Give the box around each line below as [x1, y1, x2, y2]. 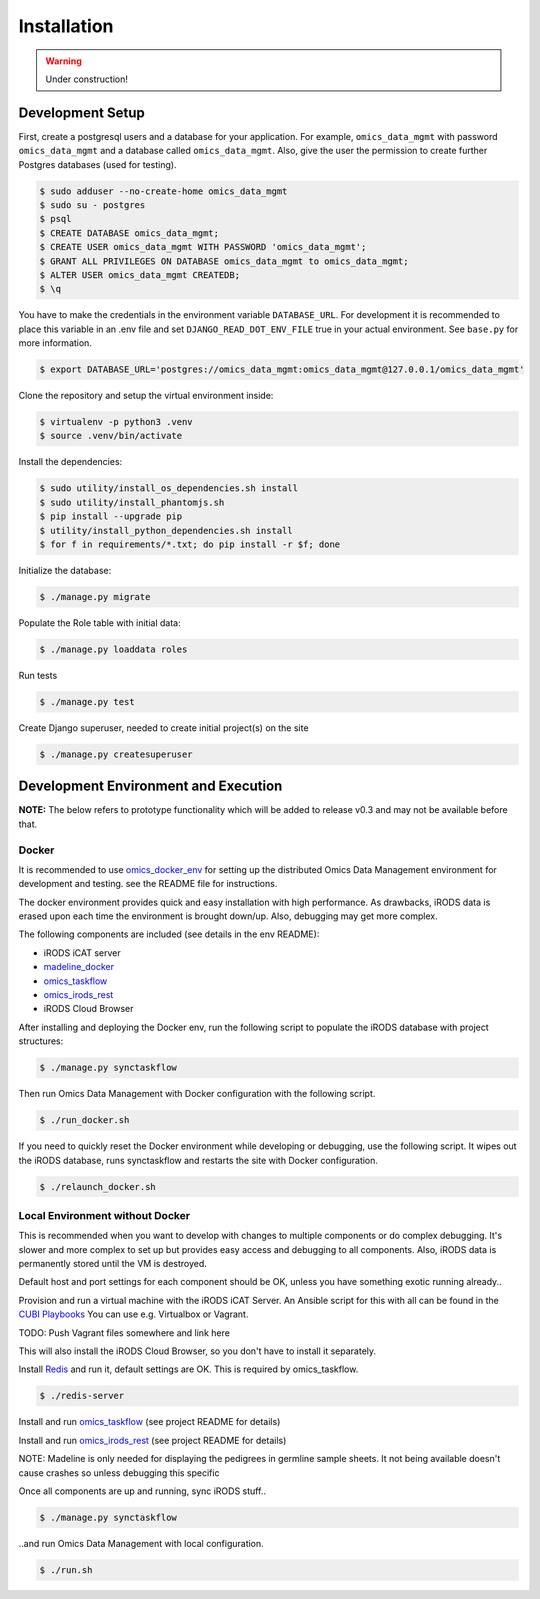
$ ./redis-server [39, 1390, 125, 1402]
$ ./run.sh [39, 1564, 93, 1575]
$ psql [39, 213, 72, 225]
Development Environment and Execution [18, 778, 283, 795]
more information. [18, 337, 92, 349]
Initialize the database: [18, 564, 112, 576]
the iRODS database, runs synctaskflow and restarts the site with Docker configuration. [18, 1154, 379, 1166]
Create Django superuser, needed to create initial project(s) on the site [18, 721, 309, 734]
